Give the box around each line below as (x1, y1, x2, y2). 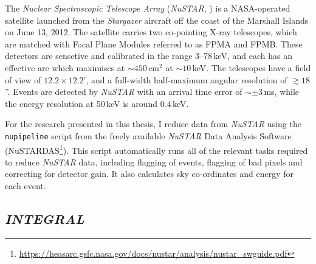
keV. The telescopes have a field (192, 61, 311, 74)
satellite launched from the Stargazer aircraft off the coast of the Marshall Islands (5, 13, 309, 26)
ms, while (264, 85, 300, 98)
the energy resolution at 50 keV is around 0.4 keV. (5, 97, 189, 109)
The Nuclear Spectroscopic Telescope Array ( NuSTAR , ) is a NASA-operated (5, 2, 290, 14)
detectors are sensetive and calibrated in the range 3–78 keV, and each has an (5, 49, 292, 62)
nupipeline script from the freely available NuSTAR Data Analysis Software (5, 129, 292, 142)
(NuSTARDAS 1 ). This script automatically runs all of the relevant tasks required (5, 142, 308, 156)
